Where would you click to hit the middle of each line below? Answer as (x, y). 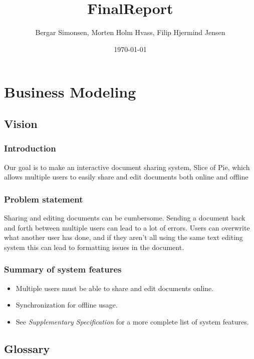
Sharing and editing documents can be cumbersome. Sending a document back (125, 217)
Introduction (30, 148)
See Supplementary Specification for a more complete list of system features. (132, 321)
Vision (21, 123)
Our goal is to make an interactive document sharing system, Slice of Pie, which (127, 167)
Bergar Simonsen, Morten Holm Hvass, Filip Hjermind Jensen (130, 32)
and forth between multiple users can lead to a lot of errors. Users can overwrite (127, 227)
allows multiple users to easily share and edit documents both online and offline (126, 177)
